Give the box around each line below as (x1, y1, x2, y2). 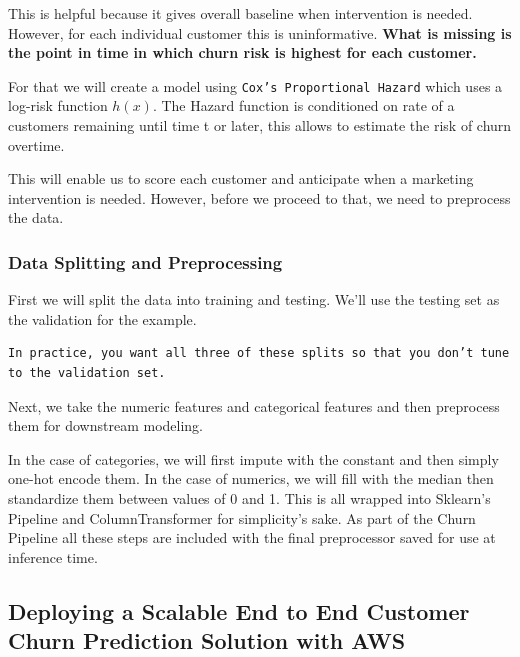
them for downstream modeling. (8, 415, 203, 436)
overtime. (8, 134, 65, 155)
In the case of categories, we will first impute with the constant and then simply (8, 448, 499, 469)
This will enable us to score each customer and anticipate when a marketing (8, 168, 474, 189)
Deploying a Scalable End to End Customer (8, 595, 470, 626)
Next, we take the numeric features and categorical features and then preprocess (8, 395, 500, 416)
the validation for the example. (8, 308, 197, 329)
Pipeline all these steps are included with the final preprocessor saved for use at (8, 527, 496, 548)
